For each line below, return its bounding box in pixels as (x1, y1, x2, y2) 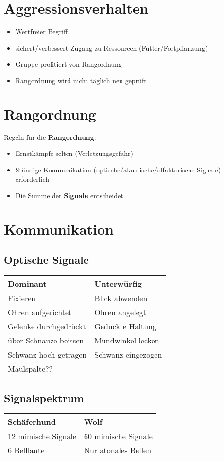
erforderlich (15, 174, 50, 184)
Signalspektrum (4, 390, 84, 405)
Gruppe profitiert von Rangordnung (15, 59, 122, 69)
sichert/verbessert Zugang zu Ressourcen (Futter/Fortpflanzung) (15, 42, 208, 52)
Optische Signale (4, 252, 89, 267)
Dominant (8, 278, 47, 290)
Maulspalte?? (8, 363, 53, 375)
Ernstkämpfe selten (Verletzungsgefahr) (15, 148, 133, 158)
